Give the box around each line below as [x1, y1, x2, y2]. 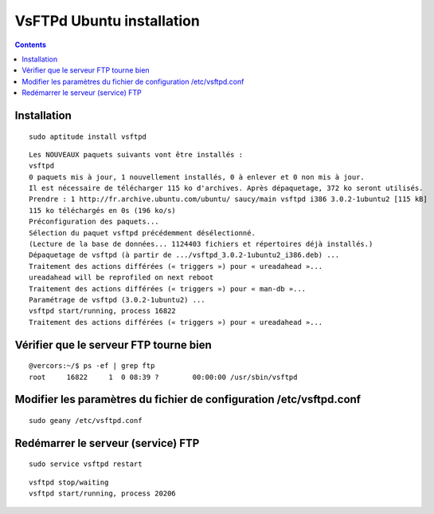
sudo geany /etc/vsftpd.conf [29, 416, 143, 425]
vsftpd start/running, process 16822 [29, 306, 177, 315]
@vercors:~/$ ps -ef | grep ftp [29, 362, 155, 370]
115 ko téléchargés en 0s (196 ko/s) [29, 206, 177, 215]
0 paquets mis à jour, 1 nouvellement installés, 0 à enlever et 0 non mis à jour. [29, 172, 366, 181]
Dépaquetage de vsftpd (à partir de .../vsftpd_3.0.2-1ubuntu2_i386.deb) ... [29, 251, 340, 259]
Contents [14, 40, 47, 49]
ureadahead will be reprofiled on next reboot [29, 273, 214, 283]
